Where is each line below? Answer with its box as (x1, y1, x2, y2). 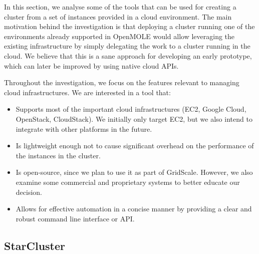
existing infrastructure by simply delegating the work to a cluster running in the (4, 41, 250, 51)
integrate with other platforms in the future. (16, 123, 152, 134)
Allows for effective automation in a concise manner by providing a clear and (16, 203, 252, 214)
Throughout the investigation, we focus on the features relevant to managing (4, 77, 239, 88)
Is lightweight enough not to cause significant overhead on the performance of (16, 140, 254, 151)
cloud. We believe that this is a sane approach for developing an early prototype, (4, 50, 252, 61)
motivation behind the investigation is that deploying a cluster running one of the (4, 21, 255, 32)
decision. (16, 186, 42, 197)
